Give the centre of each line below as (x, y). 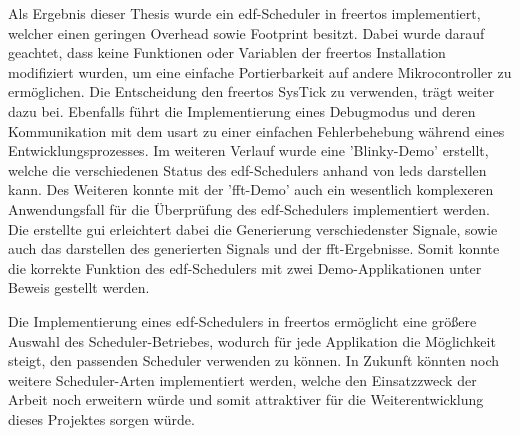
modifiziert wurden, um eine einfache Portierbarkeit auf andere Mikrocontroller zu (260, 71)
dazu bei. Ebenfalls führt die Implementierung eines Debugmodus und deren (242, 110)
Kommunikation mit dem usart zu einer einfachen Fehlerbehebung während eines (256, 130)
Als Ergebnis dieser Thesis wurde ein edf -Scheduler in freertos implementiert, (244, 13)
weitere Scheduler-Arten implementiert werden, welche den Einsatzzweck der (242, 379)
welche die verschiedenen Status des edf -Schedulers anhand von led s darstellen (247, 169)
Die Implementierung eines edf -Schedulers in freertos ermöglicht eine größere (242, 320)
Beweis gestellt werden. (79, 287)
